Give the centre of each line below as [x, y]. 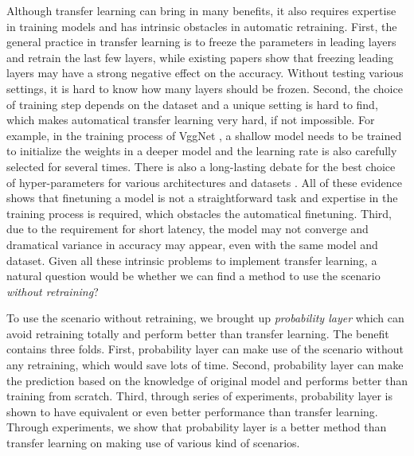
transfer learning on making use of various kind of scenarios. [153, 443]
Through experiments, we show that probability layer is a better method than [197, 427]
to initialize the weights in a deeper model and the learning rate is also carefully [202, 151]
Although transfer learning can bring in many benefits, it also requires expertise [201, 10]
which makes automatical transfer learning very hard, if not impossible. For [191, 120]
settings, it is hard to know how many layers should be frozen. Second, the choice [205, 88]
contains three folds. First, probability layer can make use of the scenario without [205, 349]
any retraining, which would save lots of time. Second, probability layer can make [205, 365]
